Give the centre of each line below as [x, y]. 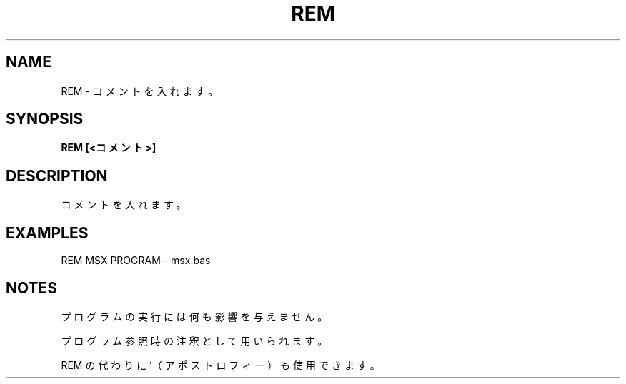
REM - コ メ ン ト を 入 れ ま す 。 [140, 91]
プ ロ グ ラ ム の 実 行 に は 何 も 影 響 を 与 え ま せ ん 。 [194, 316]
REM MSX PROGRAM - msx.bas [136, 261]
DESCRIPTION [57, 176]
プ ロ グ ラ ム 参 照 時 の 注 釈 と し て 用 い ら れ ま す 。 [194, 340]
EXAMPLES [47, 233]
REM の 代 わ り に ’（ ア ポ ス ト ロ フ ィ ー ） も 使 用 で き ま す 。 [220, 365]
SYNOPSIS [45, 119]
